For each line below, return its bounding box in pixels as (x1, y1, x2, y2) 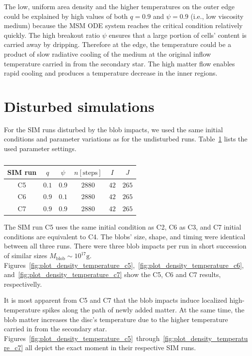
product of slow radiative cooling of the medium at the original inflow (4, 48, 211, 59)
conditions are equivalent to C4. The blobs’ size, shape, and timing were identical (4, 231, 246, 241)
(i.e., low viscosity (190, 11, 244, 21)
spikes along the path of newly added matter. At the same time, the (42, 305, 245, 315)
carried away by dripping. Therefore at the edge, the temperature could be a (4, 39, 231, 49)
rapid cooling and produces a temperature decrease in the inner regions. (4, 68, 218, 78)
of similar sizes (4, 250, 47, 261)
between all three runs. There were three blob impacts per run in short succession (4, 241, 247, 251)
